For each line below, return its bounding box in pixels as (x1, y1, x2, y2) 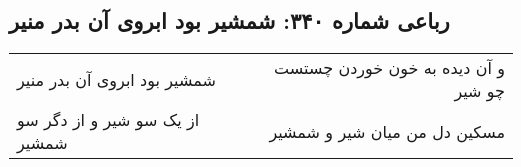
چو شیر (454, 79, 505, 103)
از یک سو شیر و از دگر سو (17, 108, 200, 132)
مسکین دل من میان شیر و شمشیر (269, 119, 505, 143)
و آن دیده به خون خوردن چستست (274, 56, 505, 80)
